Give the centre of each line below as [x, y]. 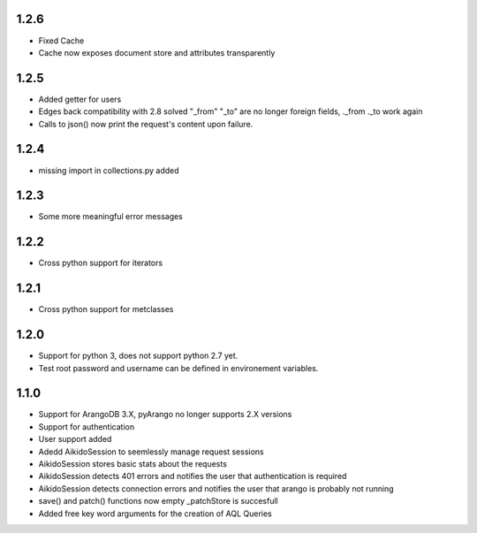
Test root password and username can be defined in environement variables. [178, 368]
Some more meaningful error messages [110, 217]
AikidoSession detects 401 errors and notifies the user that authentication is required [193, 476]
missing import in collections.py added [109, 170]
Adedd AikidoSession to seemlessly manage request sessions [151, 452]
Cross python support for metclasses [106, 309]
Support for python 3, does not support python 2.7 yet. [138, 356]
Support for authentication [87, 426]
